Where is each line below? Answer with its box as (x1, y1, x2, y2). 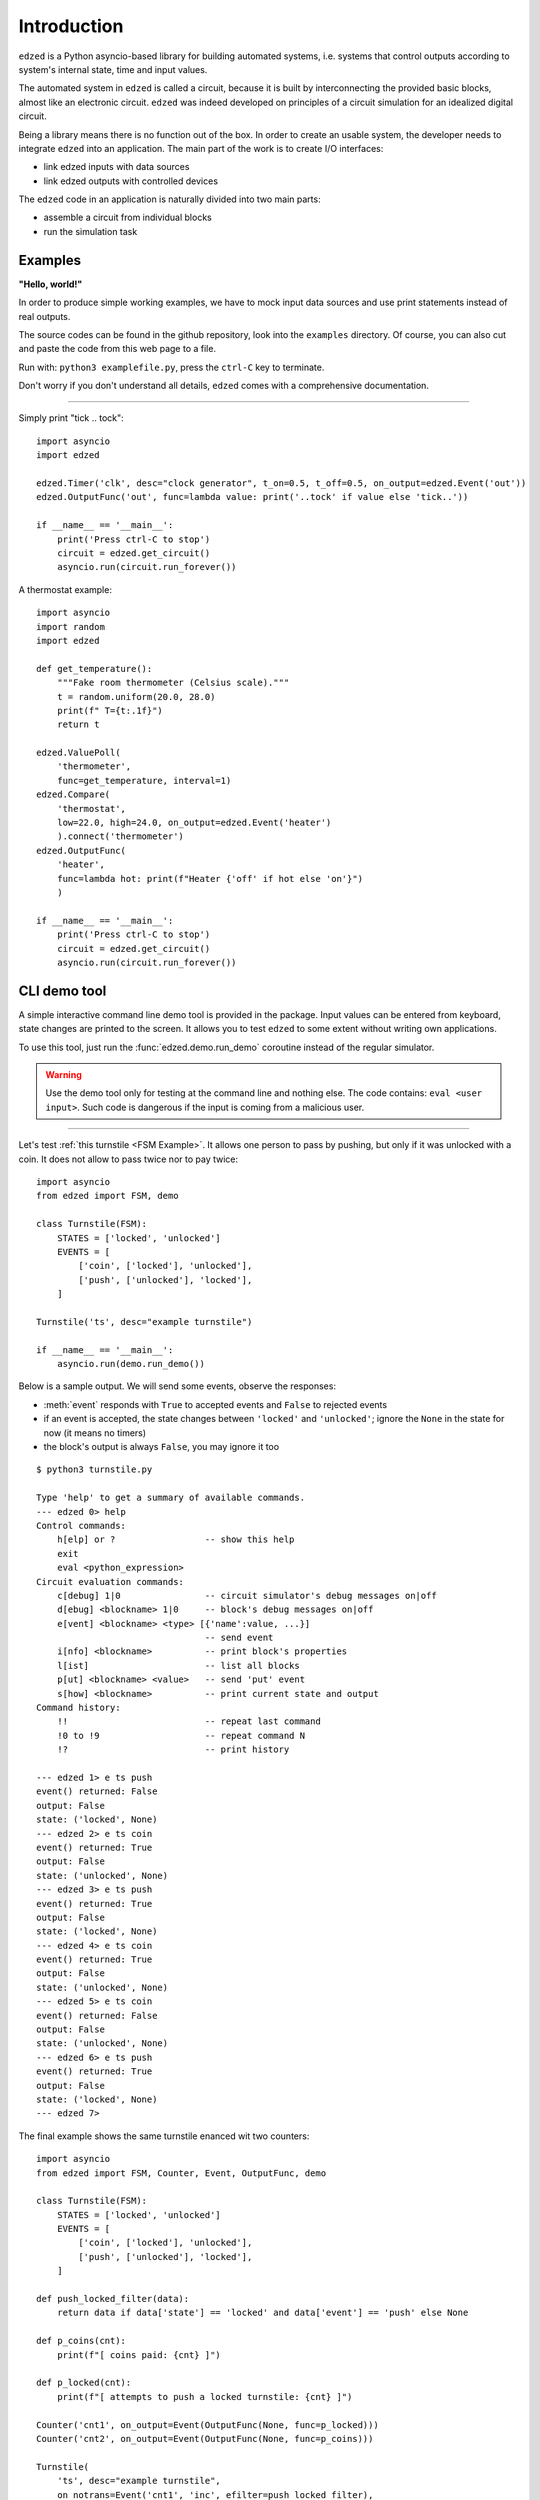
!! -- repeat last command (56, 1716, 322, 1727)
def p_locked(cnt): (36, 2377, 132, 2389)
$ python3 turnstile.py (36, 1464, 153, 1475)
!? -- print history (56, 1744, 290, 1755)
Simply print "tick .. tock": (18, 412, 124, 424)
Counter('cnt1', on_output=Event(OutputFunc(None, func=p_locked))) (36, 2419, 379, 2430)
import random (36, 621, 105, 632)
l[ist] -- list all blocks (56, 1660, 300, 1671)
